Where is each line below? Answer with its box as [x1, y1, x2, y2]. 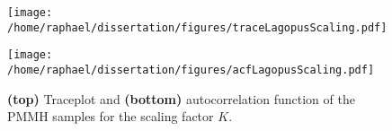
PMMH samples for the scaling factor [7, 107, 214, 126]
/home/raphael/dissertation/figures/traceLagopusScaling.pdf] [7, 21, 388, 34]
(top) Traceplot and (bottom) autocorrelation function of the [7, 89, 355, 108]
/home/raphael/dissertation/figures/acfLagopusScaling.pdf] [7, 63, 375, 76]
